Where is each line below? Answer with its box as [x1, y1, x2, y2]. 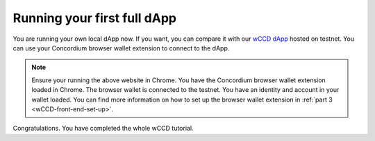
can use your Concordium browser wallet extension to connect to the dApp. [12, 44, 230, 52]
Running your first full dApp [12, 10, 177, 26]
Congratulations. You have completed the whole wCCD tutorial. [12, 124, 194, 133]
